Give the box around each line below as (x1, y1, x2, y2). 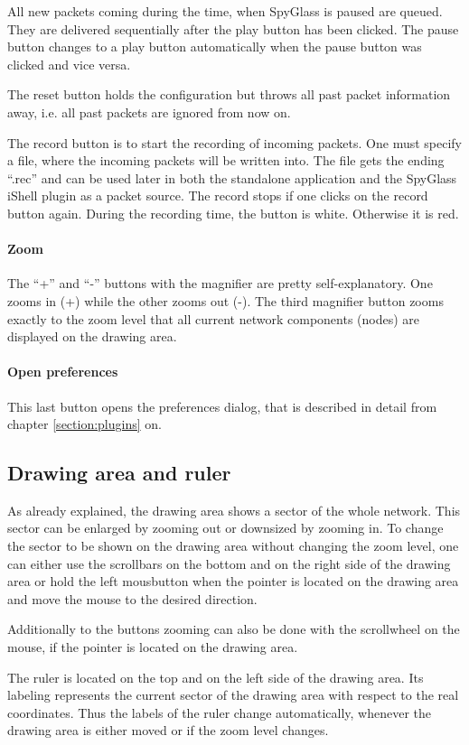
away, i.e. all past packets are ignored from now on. (7, 102, 291, 121)
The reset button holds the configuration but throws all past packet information (7, 85, 451, 104)
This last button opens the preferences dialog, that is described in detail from (7, 396, 437, 415)
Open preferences (7, 362, 118, 381)
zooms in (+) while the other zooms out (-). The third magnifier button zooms (7, 291, 444, 310)
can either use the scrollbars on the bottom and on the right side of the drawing (7, 554, 451, 573)
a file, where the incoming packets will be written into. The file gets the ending (7, 151, 445, 170)
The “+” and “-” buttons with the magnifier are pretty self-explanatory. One (7, 274, 433, 293)
